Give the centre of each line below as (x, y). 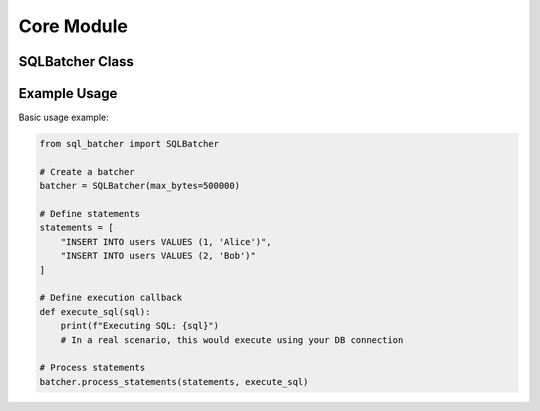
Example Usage (68, 93)
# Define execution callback (111, 298)
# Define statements (89, 214)
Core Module (73, 26)
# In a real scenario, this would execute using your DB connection (232, 339)
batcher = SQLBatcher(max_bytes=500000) (139, 186)
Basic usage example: (63, 117)
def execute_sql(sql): (95, 311)
